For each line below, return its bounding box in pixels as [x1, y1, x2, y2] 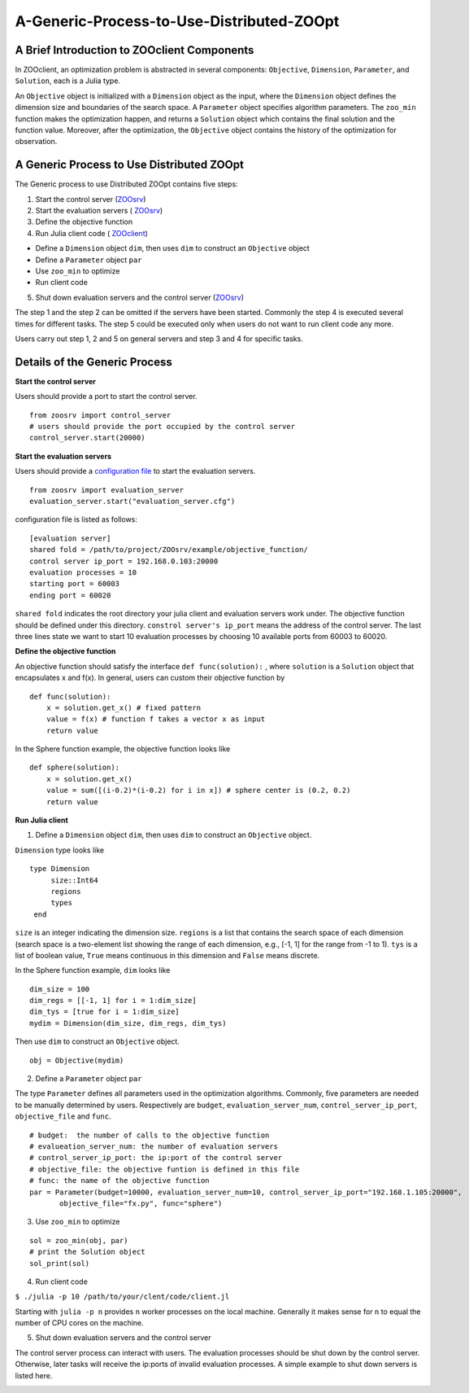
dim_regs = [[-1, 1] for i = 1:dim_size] [29, 996, 197, 1005]
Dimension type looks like [15, 845, 105, 855]
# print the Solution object [29, 1247, 145, 1257]
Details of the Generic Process [15, 355, 172, 369]
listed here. [15, 1370, 53, 1380]
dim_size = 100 [29, 984, 90, 993]
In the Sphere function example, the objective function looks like [15, 744, 231, 754]
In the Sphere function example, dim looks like [15, 966, 171, 975]
